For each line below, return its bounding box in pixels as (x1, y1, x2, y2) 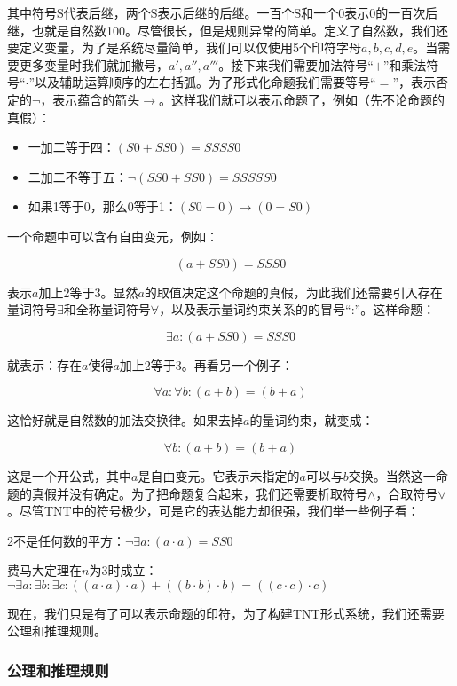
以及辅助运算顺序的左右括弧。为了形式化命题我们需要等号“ (35, 73, 376, 91)
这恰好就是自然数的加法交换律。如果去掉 (7, 411, 243, 430)
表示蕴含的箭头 (52, 90, 140, 108)
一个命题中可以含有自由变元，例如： (7, 226, 218, 245)
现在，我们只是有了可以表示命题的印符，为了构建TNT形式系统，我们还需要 (7, 603, 445, 622)
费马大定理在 (7, 561, 82, 580)
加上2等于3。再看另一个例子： (119, 355, 294, 374)
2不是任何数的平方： (7, 531, 125, 549)
